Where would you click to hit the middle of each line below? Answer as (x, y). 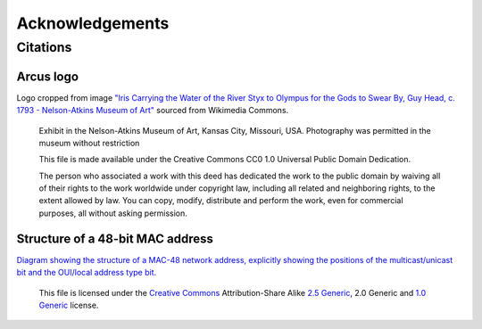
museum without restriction (89, 143)
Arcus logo (48, 76)
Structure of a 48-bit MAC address (115, 239)
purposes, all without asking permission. (113, 213)
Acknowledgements (93, 23)
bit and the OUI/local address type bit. (87, 273)
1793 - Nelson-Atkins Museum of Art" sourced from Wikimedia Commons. (153, 111)
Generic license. (69, 305)
